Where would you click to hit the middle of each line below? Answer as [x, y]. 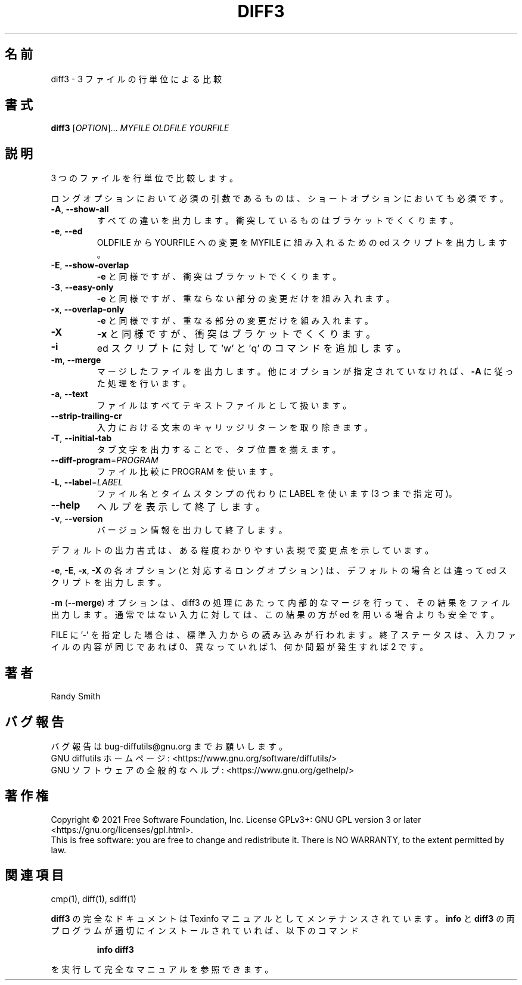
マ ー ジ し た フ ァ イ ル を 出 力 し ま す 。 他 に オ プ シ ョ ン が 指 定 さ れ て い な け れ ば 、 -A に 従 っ [305, 371]
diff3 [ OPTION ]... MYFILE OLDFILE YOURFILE [140, 128]
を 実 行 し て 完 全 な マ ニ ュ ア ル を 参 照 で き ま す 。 [162, 969]
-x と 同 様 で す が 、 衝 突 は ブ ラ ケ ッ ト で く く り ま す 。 [236, 334]
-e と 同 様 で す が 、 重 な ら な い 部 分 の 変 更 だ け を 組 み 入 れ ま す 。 [246, 299]
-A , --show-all [80, 209]
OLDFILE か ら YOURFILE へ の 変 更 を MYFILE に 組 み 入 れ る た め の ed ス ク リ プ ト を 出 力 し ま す [302, 243]
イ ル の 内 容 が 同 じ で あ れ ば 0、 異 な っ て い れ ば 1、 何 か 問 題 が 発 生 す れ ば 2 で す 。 [240, 647]
